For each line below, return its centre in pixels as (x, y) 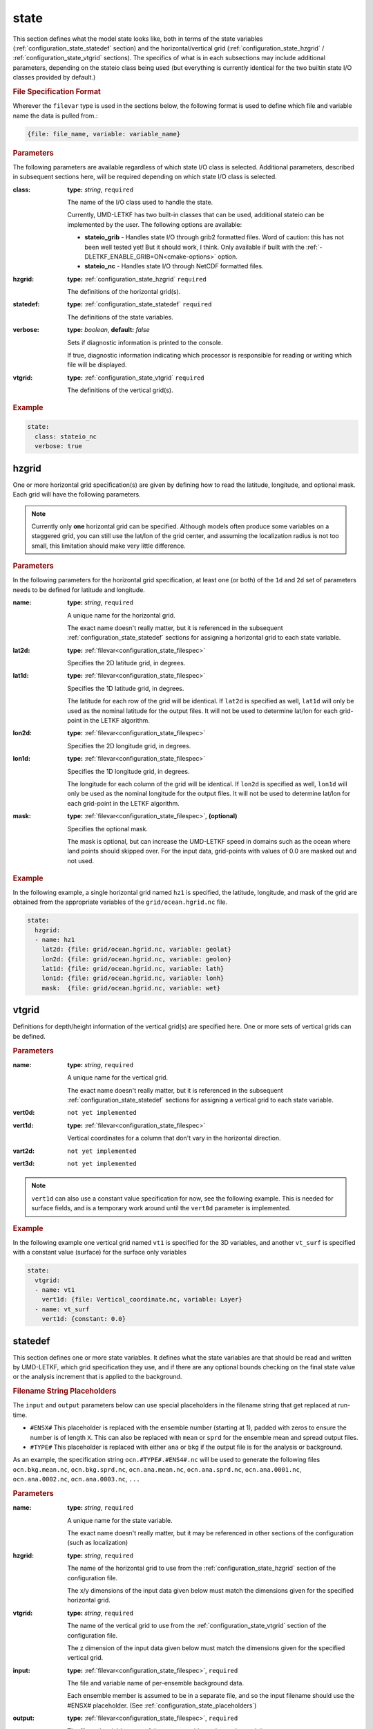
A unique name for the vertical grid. (118, 1078)
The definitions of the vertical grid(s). (120, 390)
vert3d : (24, 1163)
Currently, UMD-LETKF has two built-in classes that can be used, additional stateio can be (196, 215)
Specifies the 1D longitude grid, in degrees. (128, 771)
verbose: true (59, 446)
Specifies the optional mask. (108, 829)
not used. (81, 860)
